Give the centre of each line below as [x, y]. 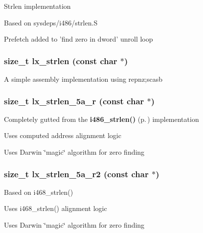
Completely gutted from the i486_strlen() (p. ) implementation [101, 119]
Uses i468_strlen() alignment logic [56, 208]
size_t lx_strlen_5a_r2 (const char [76, 174]
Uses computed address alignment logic [63, 135]
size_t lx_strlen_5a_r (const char [74, 101]
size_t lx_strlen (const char [61, 60]
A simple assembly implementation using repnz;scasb [83, 79]
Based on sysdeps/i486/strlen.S [51, 22]
